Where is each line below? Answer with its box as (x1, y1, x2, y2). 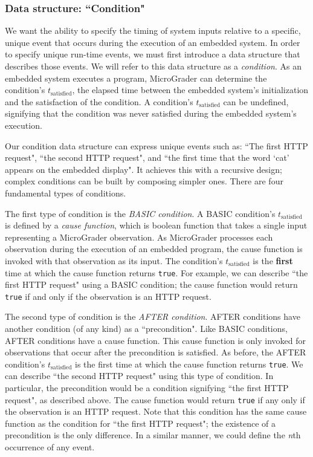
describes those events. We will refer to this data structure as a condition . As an (5, 60, 302, 72)
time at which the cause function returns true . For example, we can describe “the (5, 266, 308, 279)
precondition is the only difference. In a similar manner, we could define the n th (5, 429, 301, 441)
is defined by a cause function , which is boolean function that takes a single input (5, 219, 308, 232)
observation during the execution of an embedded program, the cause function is (5, 242, 303, 255)
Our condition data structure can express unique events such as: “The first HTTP (5, 139, 308, 152)
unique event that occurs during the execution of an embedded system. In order (5, 36, 300, 48)
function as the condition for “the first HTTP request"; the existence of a (5, 416, 276, 429)
